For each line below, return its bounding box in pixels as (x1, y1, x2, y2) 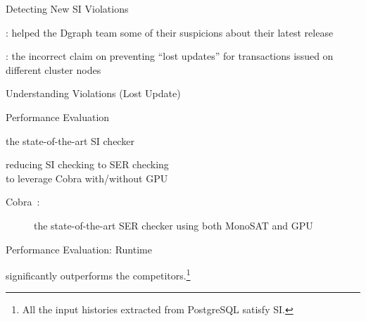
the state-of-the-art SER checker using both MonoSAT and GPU (34, 218, 313, 232)
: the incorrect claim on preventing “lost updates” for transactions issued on (6, 49, 334, 63)
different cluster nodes (6, 62, 101, 77)
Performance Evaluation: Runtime (6, 241, 152, 256)
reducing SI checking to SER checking (6, 157, 169, 172)
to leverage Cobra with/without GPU (6, 170, 168, 185)
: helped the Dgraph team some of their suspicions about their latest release (6, 25, 334, 39)
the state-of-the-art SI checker (6, 133, 134, 148)
